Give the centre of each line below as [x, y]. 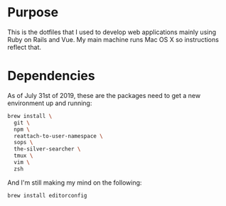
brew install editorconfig [47, 195]
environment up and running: [50, 103]
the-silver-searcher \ [47, 149]
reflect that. [24, 47]
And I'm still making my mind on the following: [75, 183]
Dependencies [51, 76]
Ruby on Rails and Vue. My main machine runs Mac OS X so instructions [113, 39]
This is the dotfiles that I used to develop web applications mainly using [112, 32]
